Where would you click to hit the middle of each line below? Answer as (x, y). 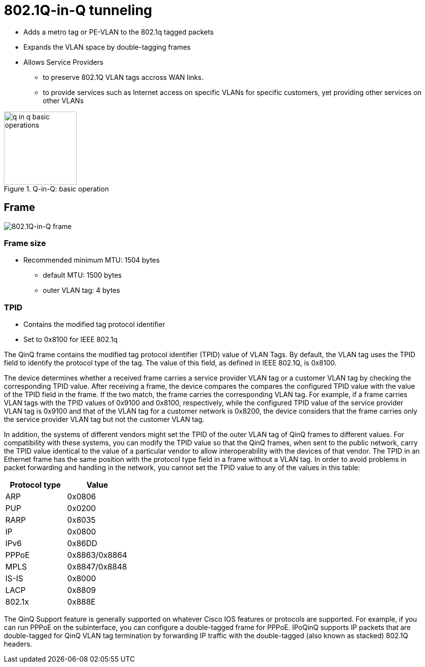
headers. (18, 644)
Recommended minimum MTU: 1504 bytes (92, 260)
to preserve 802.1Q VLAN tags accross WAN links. (123, 77)
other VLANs (63, 100)
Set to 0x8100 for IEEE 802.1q (71, 340)
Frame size (25, 243)
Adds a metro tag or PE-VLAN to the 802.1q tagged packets (119, 32)
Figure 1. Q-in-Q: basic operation (56, 189)
